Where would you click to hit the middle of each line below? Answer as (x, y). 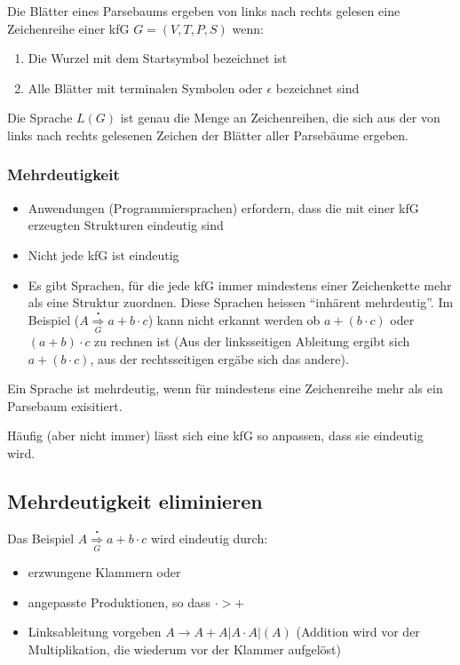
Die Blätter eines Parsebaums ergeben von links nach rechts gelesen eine (204, 11)
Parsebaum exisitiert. (65, 405)
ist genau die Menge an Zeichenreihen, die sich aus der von (280, 118)
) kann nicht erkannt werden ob (234, 319)
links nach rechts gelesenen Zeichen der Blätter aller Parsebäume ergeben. (208, 135)
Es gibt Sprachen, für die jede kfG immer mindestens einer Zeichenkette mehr (240, 285)
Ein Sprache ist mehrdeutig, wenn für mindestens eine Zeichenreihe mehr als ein (225, 388)
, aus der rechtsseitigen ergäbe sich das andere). (219, 358)
